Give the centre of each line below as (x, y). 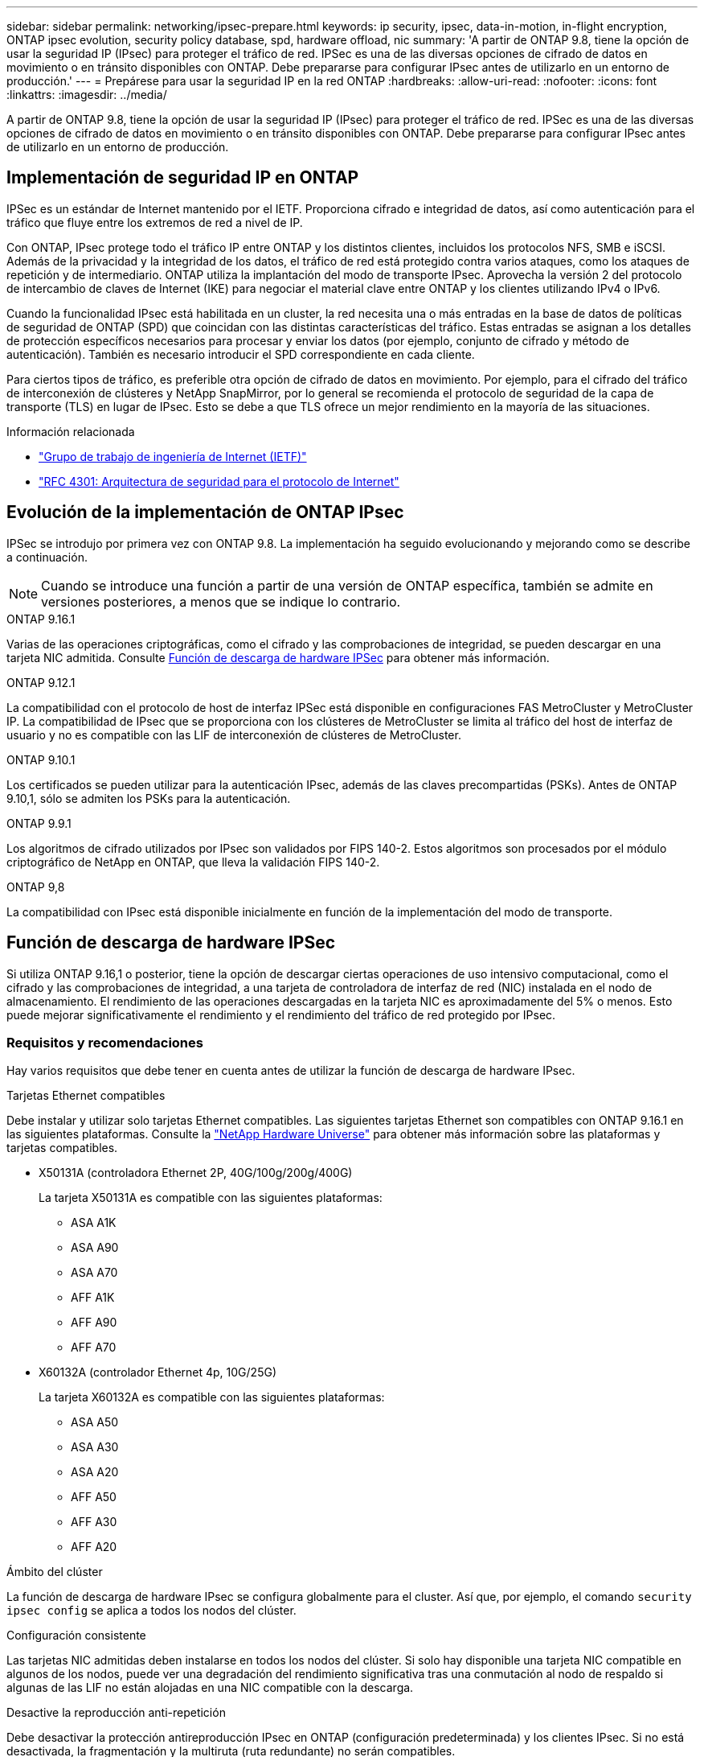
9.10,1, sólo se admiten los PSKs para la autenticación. (149, 798)
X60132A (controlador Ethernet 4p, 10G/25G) (158, 1372)
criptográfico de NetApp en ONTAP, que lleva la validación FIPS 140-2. (193, 862)
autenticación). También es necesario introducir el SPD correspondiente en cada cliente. (241, 354)
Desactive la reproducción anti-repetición (116, 1713)
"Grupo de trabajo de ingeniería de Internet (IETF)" (173, 456)
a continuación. (47, 557)
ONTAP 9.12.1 (41, 682)
